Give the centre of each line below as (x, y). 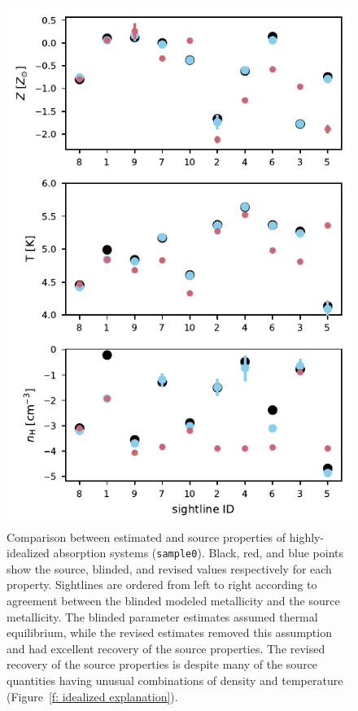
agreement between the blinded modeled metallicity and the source (173, 601)
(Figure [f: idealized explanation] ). (92, 696)
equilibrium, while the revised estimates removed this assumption (169, 632)
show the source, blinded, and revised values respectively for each (169, 568)
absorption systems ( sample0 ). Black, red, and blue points (199, 553)
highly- (307, 537)
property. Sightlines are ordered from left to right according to (162, 585)
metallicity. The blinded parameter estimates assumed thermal (162, 616)
